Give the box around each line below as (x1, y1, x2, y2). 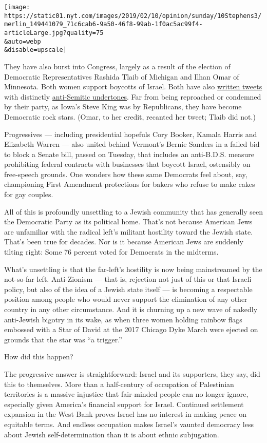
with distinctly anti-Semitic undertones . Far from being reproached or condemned (4, 91, 261, 102)
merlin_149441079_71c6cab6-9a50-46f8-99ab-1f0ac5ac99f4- (4, 21, 203, 28)
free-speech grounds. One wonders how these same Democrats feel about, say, (4, 168, 247, 179)
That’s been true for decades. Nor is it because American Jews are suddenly (4, 236, 243, 247)
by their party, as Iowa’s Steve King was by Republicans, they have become (4, 101, 242, 112)
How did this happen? (4, 351, 73, 362)
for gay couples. (4, 189, 53, 200)
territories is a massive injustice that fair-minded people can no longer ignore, (4, 389, 249, 399)
